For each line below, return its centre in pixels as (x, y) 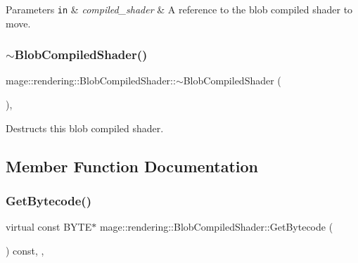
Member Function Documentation (132, 166)
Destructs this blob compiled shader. (85, 128)
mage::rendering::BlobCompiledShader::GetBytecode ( (216, 227)
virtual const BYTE (49, 227)
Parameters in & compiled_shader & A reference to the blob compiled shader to (179, 9)
